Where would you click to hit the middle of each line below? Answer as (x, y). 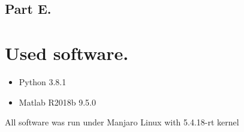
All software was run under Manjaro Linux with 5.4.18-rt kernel (122, 122)
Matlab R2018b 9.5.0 (57, 102)
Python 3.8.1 (43, 81)
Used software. (67, 52)
